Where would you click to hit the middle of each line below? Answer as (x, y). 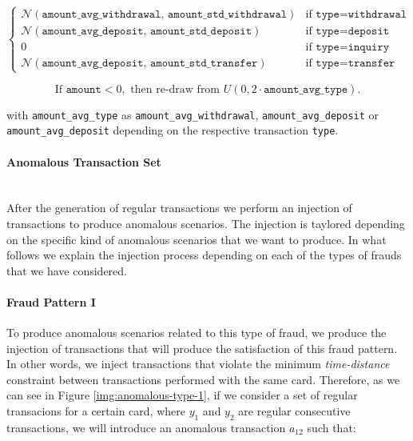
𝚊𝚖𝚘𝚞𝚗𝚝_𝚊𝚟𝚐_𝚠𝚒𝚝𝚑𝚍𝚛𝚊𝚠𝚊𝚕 (101, 15)
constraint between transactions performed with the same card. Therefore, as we (203, 379)
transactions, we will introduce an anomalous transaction (146, 427)
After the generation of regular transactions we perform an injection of (179, 208)
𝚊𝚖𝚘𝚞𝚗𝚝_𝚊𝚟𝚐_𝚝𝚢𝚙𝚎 (306, 89)
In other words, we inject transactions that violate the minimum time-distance (198, 364)
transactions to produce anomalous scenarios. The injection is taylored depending (206, 223)
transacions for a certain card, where (96, 411)
